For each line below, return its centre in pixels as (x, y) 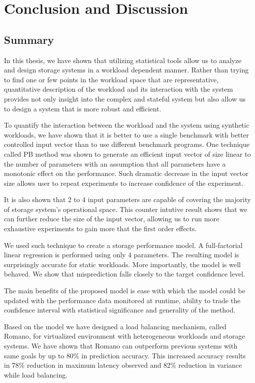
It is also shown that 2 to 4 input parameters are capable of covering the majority (127, 199)
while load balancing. (36, 374)
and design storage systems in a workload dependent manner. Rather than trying (127, 70)
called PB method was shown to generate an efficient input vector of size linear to (127, 154)
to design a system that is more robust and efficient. (83, 108)
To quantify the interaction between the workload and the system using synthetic (127, 125)
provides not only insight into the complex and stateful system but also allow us (125, 98)
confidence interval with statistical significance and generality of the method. (120, 310)
